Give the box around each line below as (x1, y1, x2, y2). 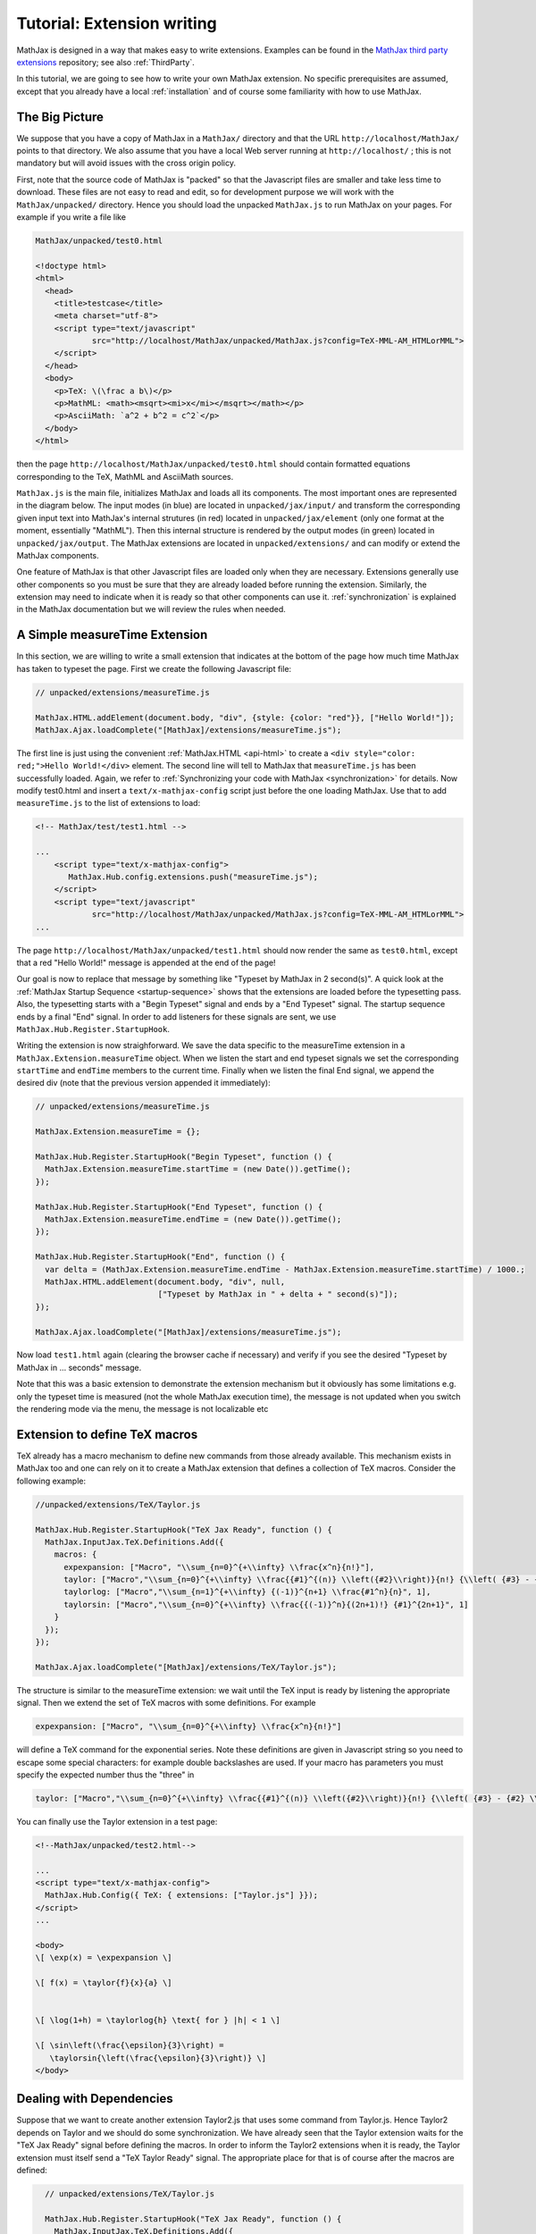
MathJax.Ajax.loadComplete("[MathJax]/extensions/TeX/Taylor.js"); (35, 1662, 338, 1672)
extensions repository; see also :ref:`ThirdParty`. (16, 56, 196, 67)
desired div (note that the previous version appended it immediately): (16, 1078, 272, 1088)
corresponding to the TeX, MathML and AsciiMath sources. (16, 471, 234, 482)
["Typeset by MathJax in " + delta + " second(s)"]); (157, 1289, 398, 1299)
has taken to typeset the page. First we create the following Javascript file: (16, 663, 292, 674)
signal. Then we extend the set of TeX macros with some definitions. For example (16, 1698, 316, 1709)
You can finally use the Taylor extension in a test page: (16, 1816, 218, 1827)
